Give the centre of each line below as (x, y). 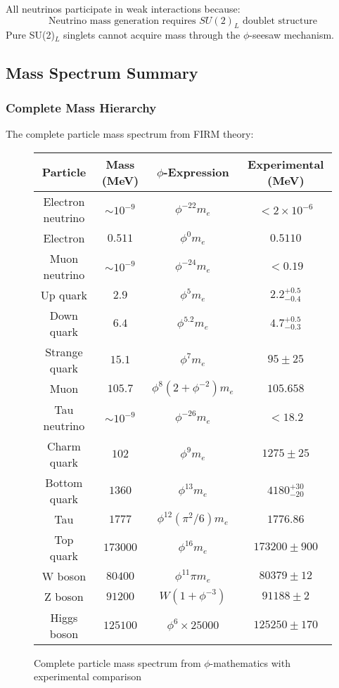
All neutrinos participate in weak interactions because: (123, 8)
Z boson (64, 597)
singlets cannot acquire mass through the (152, 35)
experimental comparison (88, 676)
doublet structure (280, 21)
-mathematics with (250, 662)
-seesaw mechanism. (292, 35)
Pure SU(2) (30, 35)
